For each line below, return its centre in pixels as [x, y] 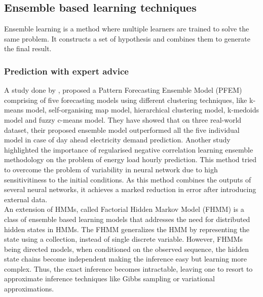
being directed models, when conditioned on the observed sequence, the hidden [126, 249]
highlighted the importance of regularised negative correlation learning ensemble [129, 149]
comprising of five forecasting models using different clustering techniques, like [126, 100]
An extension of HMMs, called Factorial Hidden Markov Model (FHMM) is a [124, 209]
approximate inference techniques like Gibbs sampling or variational [109, 279]
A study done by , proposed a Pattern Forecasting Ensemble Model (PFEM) [123, 90]
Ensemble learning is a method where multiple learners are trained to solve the [127, 29]
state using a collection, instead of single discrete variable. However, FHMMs [123, 239]
